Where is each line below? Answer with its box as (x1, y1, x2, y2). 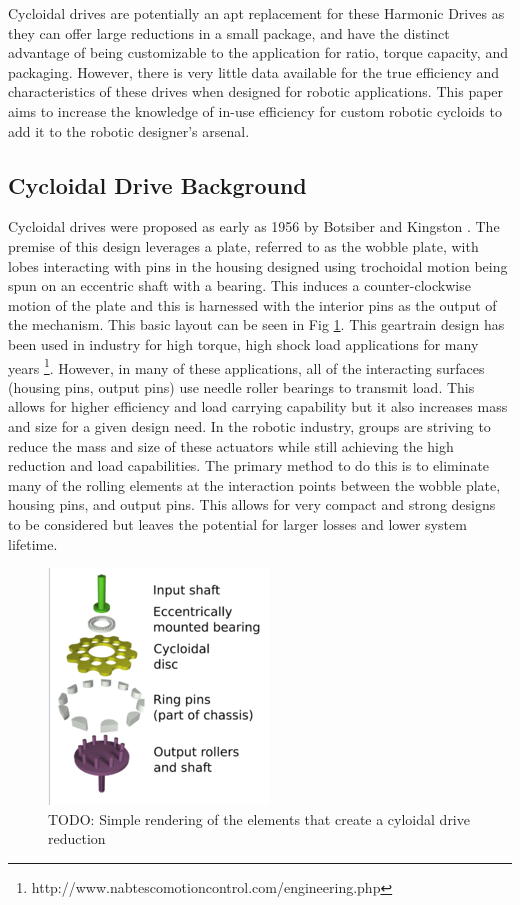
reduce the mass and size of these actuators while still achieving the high (8, 435, 454, 456)
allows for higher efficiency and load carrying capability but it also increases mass (8, 396, 508, 417)
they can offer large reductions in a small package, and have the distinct (8, 22, 450, 43)
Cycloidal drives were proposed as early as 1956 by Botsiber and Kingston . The (8, 216, 500, 237)
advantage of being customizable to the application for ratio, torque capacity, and (8, 42, 508, 63)
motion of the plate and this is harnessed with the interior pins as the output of (8, 294, 497, 315)
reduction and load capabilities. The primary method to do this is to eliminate (8, 455, 490, 476)
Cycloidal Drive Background (8, 169, 307, 200)
